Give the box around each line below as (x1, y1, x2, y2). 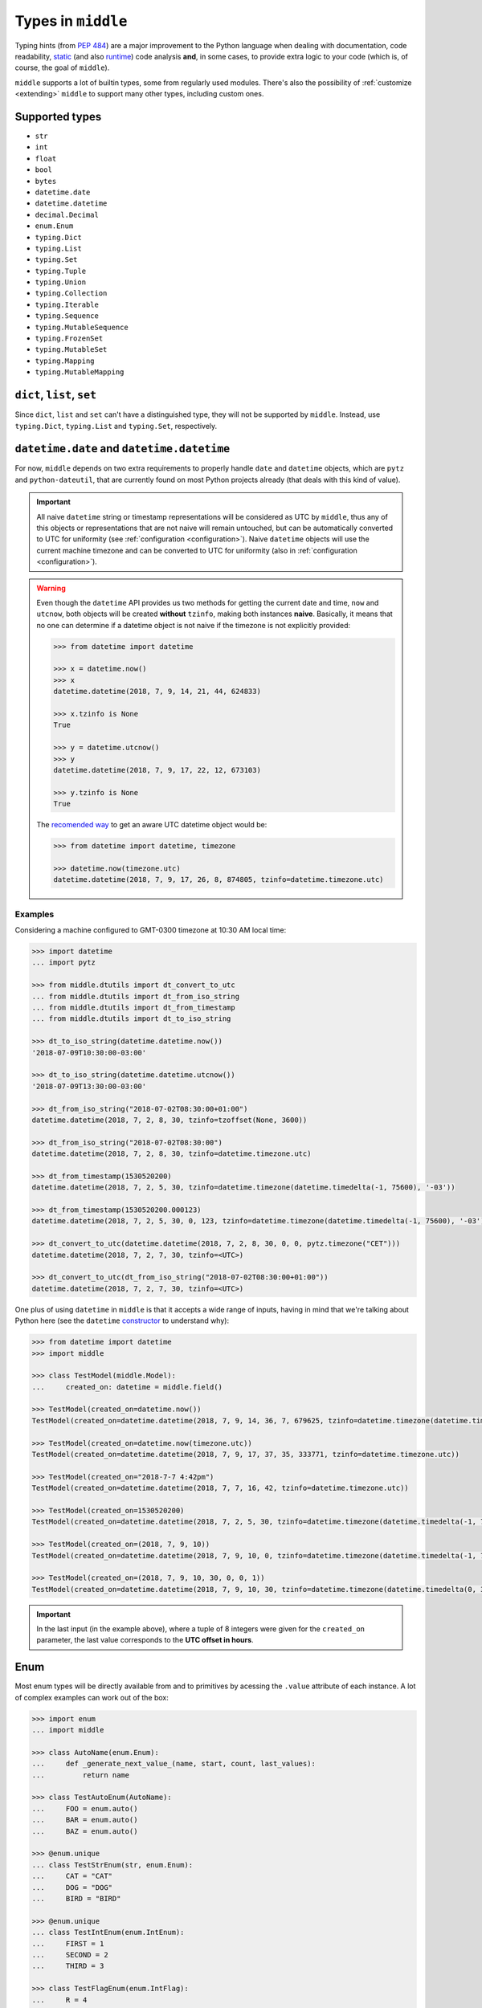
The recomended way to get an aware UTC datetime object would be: (36, 820, 268, 830)
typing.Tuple (35, 266, 87, 275)
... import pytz (31, 958, 96, 967)
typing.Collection (35, 289, 108, 298)
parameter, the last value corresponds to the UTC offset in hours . (36, 1635, 254, 1645)
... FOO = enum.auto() (31, 1804, 138, 1813)
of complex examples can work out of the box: (14, 1692, 169, 1702)
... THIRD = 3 (31, 1961, 104, 1971)
